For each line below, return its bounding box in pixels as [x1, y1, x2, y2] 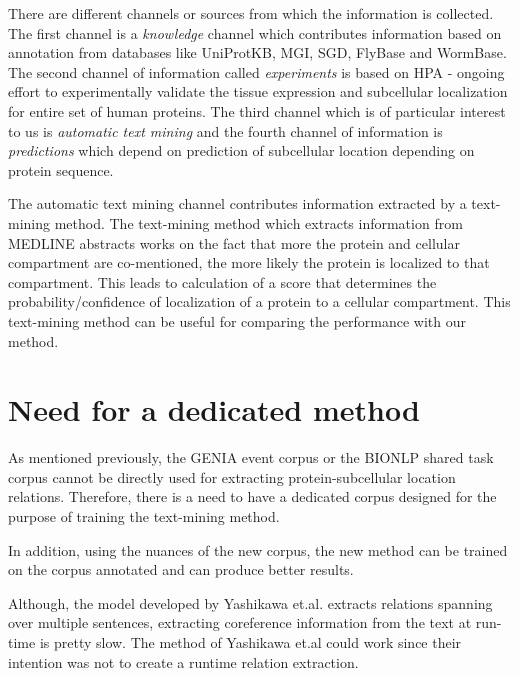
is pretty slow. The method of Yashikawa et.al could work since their [39, 631, 462, 652]
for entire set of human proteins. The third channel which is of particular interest [8, 100, 506, 121]
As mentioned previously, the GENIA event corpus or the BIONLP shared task [8, 447, 494, 468]
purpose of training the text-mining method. [8, 506, 280, 526]
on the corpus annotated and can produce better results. [8, 559, 354, 580]
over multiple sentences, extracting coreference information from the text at [8, 612, 472, 633]
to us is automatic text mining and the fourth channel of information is [8, 120, 443, 141]
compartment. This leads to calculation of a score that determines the [8, 271, 437, 292]
